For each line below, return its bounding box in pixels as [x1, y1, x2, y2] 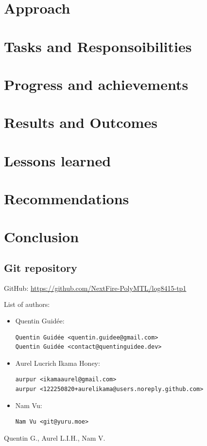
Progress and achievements [4, 74, 189, 94]
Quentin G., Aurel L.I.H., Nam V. [4, 432, 105, 443]
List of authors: [4, 299, 50, 309]
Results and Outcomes [4, 112, 157, 132]
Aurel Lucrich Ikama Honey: [15, 357, 100, 368]
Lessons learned [4, 150, 111, 170]
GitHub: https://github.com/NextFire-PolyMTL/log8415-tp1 [4, 283, 187, 293]
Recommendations [4, 189, 129, 209]
